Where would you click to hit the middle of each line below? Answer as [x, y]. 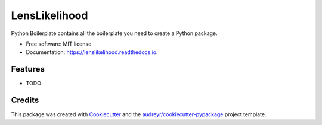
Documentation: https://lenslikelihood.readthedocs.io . [92, 52]
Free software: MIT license [59, 44]
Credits [25, 100]
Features [28, 69]
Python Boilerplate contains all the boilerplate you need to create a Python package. [114, 33]
